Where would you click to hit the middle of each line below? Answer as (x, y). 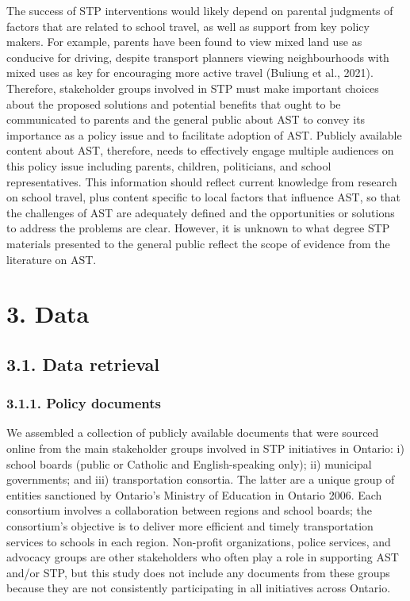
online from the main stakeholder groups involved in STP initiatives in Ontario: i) (205, 448)
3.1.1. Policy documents (84, 403)
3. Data (48, 314)
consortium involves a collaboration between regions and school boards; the (189, 510)
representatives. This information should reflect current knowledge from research (202, 181)
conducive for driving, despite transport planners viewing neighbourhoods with (198, 57)
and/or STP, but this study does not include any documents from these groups (198, 572)
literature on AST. (52, 259)
